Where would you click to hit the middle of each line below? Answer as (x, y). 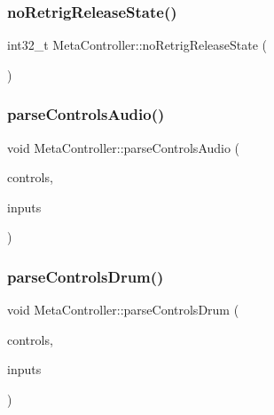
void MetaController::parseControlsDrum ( (123, 310)
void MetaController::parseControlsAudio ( (124, 147)
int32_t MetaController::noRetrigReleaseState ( (137, 45)
